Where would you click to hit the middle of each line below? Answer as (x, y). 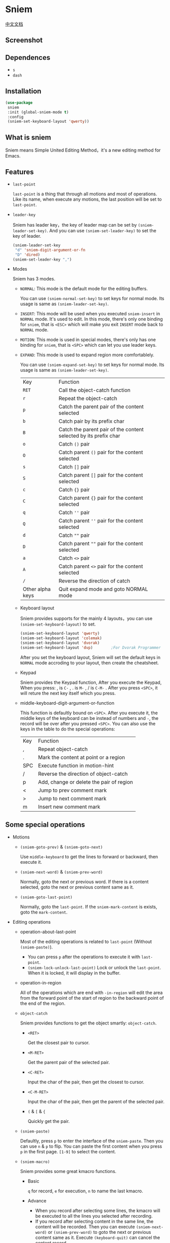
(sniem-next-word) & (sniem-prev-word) (61, 872)
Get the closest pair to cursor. (59, 1042)
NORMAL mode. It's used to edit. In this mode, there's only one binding (91, 319)
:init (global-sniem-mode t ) (38, 112)
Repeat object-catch (63, 749)
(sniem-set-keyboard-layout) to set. (58, 624)
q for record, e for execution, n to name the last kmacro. (85, 1191)
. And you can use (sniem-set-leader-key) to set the (102, 230)
